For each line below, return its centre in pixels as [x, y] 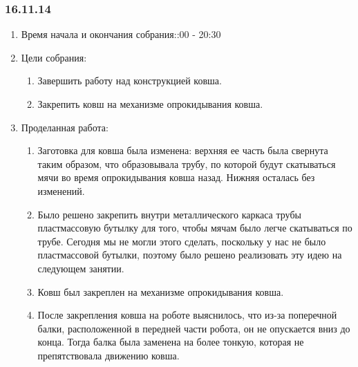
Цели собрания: [54, 57]
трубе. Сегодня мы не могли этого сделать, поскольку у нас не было [182, 241]
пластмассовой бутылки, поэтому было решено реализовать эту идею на [190, 255]
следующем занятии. [81, 268]
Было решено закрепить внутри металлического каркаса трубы [169, 214]
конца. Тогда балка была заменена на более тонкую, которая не [171, 342]
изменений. [61, 190]
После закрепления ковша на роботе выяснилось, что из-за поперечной [187, 315]
